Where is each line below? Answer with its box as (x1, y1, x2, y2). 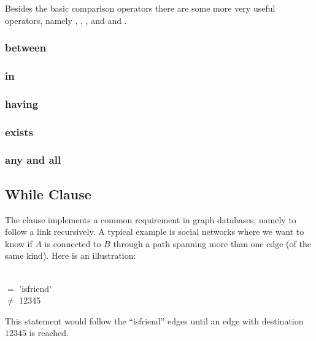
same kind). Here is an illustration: (5, 249, 136, 262)
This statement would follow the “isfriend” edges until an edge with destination (5, 314, 304, 327)
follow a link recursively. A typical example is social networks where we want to (5, 225, 304, 238)
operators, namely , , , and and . (5, 13, 127, 26)
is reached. (29, 326, 69, 339)
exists (5, 124, 33, 139)
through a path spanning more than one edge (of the (113, 237, 311, 250)
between (5, 40, 47, 55)
